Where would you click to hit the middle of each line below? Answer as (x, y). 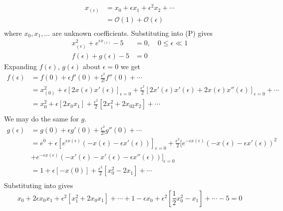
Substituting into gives (39, 185)
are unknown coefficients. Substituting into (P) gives (133, 33)
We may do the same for (41, 119)
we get (131, 66)
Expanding (20, 66)
